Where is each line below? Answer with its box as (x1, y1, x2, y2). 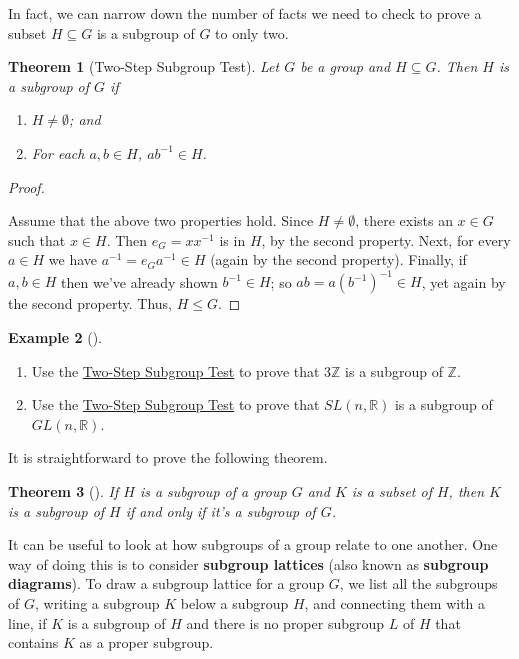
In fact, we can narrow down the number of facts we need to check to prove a (8, 3, 482, 23)
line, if (8, 612, 47, 633)
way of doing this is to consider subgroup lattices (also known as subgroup (8, 553, 489, 574)
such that (8, 229, 66, 250)
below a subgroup (180, 592, 289, 613)
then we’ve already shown (61, 271, 218, 292)
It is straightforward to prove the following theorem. (8, 447, 328, 468)
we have (48, 249, 98, 270)
